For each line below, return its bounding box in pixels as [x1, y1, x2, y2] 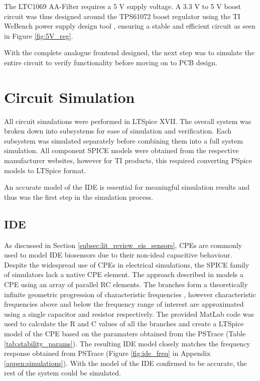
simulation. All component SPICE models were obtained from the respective [4, 145, 239, 156]
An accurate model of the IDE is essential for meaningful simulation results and [4, 182, 250, 192]
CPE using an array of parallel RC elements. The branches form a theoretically [4, 279, 248, 290]
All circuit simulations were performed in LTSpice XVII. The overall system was [4, 115, 251, 126]
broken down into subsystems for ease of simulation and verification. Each [4, 125, 232, 136]
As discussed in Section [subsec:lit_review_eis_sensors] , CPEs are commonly [4, 239, 242, 250]
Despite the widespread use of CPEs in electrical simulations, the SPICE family [4, 259, 249, 270]
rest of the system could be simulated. [4, 367, 121, 378]
